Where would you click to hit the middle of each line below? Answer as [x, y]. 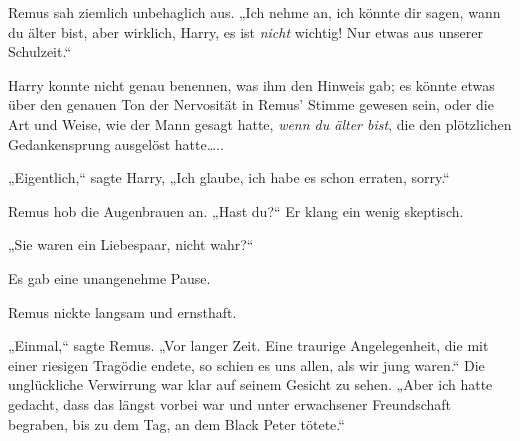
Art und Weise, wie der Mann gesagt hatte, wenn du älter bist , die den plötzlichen [260, 123]
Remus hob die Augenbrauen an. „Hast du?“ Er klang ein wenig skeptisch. [236, 210]
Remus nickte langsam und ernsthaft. [122, 311]
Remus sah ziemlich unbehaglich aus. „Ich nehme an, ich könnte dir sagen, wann [254, 12]
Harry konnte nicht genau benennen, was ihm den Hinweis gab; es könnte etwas [251, 84]
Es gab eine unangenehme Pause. [109, 277]
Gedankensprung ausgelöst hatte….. [116, 143]
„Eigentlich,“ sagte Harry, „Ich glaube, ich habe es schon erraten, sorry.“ [229, 177]
